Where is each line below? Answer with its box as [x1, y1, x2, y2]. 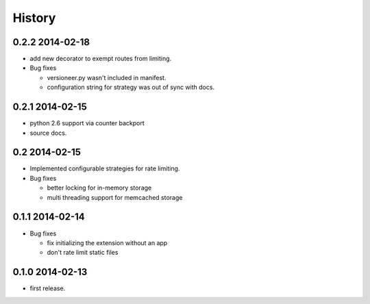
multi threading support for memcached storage [47, 193, 183, 201]
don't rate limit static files [47, 249, 119, 257]
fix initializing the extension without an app [47, 238, 168, 246]
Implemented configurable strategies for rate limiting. [29, 164, 180, 173]
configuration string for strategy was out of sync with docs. [47, 83, 215, 92]
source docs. [29, 129, 67, 137]
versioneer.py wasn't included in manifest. [47, 73, 166, 81]
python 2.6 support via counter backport [29, 119, 145, 127]
